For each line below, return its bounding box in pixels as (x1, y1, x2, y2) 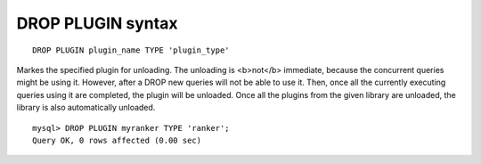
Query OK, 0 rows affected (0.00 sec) (32, 135, 202, 145)
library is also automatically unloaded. (16, 102, 156, 113)
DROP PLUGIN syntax (16, 13, 178, 33)
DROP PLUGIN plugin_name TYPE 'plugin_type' (32, 45, 231, 55)
